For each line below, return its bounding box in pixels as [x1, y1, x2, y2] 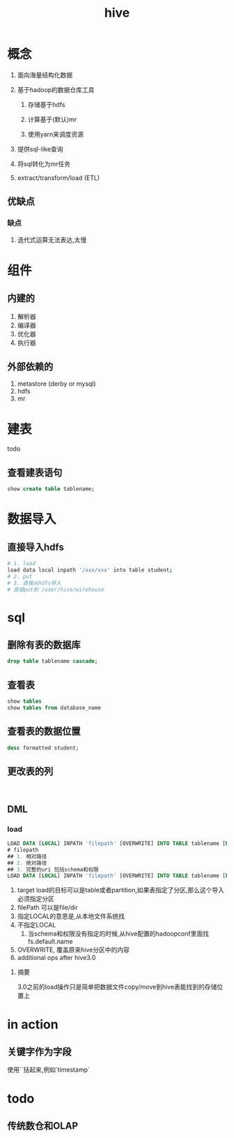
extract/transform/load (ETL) [17, 173, 100, 182]
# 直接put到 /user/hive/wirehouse [7, 586, 104, 593]
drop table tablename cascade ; [7, 658, 98, 665]
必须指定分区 [17, 894, 54, 903]
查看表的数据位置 [7, 726, 81, 738]
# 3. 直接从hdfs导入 [7, 579, 61, 587]
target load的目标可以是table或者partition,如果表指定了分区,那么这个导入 [17, 886, 225, 894]
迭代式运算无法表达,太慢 [17, 235, 87, 244]
